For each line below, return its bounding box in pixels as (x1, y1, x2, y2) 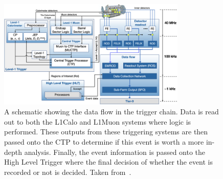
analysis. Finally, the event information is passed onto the (24, 146, 206, 157)
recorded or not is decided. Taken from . (4, 166, 131, 177)
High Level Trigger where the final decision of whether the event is (4, 156, 213, 167)
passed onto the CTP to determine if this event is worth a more (4, 136, 204, 147)
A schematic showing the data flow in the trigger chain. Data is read (4, 106, 219, 117)
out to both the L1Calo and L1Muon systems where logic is (4, 116, 191, 127)
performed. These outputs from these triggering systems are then (4, 126, 208, 137)
